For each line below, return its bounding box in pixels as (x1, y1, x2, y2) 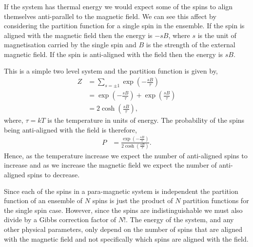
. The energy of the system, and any (125, 214, 234, 225)
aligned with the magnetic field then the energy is (4, 30, 153, 40)
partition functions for (183, 195, 249, 206)
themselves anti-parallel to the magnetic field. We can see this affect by (4, 11, 216, 21)
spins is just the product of (92, 195, 173, 206)
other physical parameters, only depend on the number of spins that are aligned (4, 224, 242, 234)
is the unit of (197, 30, 236, 40)
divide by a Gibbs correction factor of (4, 214, 117, 225)
